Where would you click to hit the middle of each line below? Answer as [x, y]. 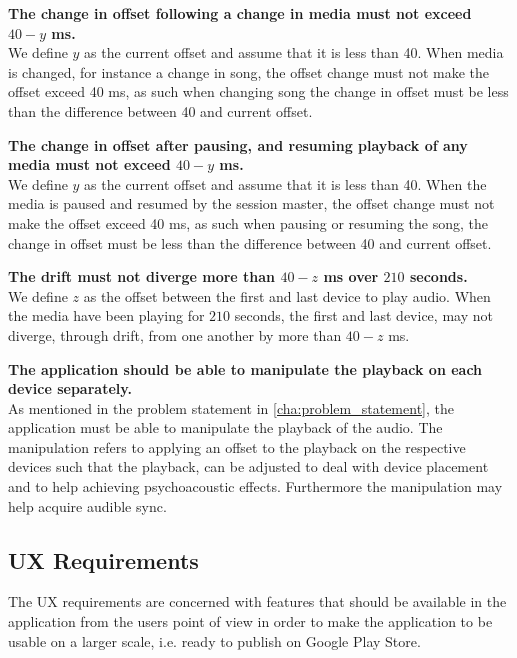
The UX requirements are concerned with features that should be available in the [257, 601]
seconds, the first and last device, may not [363, 315]
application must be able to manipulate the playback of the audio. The [225, 427]
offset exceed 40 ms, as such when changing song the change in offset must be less [258, 91]
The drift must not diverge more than [142, 276]
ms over [351, 276]
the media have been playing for [106, 315]
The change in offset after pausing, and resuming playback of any [238, 144]
